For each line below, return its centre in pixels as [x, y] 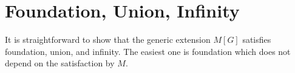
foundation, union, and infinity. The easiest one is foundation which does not [148, 51]
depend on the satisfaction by [60, 63]
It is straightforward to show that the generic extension [108, 40]
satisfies [257, 40]
